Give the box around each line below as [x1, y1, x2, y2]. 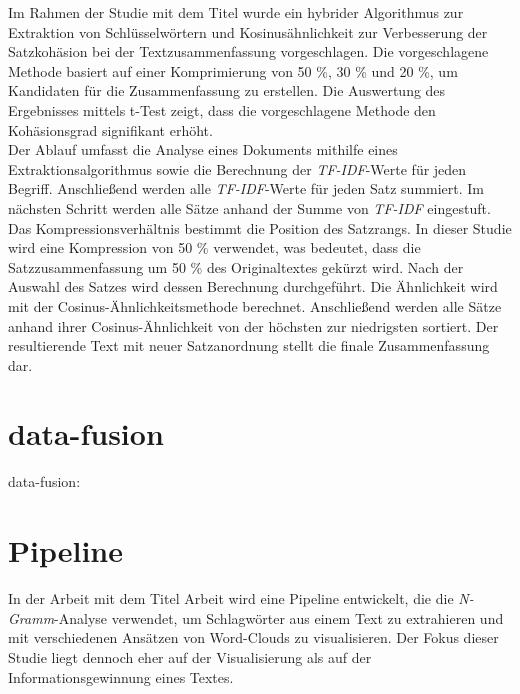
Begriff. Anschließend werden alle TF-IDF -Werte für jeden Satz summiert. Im [8, 178, 485, 199]
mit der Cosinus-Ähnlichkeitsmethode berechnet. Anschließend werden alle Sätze [8, 295, 502, 316]
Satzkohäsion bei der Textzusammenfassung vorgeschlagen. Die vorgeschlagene [8, 41, 489, 62]
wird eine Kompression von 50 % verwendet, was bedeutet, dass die [8, 237, 421, 258]
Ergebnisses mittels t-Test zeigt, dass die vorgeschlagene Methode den [8, 99, 436, 120]
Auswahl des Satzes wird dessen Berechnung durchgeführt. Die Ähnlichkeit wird [8, 276, 498, 297]
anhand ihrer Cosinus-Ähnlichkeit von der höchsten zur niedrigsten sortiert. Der [8, 315, 499, 336]
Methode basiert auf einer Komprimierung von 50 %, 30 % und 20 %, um [8, 60, 458, 81]
